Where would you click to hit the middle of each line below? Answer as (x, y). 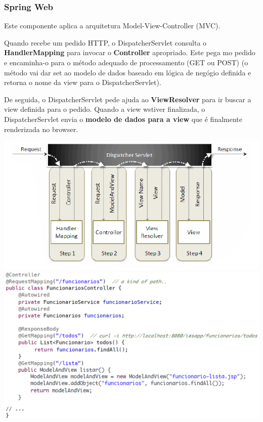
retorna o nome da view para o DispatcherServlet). (83, 82)
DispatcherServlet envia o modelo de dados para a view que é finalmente (123, 119)
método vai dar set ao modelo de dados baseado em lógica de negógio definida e (128, 72)
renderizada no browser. (41, 129)
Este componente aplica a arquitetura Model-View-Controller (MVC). (112, 26)
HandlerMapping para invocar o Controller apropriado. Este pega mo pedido (130, 52)
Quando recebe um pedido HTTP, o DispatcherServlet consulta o (105, 42)
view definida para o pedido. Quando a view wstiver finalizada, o (105, 109)
